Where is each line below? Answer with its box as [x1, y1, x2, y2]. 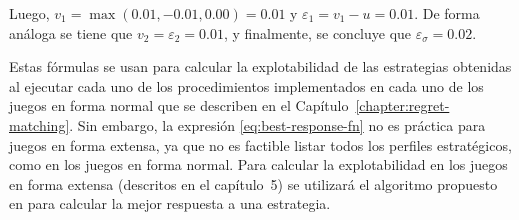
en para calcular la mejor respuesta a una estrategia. [9, 193, 331, 214]
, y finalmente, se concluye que [223, 22, 412, 43]
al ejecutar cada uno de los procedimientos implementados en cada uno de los [9, 75, 484, 96]
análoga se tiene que [9, 22, 133, 43]
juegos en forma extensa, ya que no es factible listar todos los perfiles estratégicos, [9, 134, 512, 155]
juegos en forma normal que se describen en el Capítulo [9, 95, 349, 116]
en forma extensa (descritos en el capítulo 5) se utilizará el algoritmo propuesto [9, 173, 498, 194]
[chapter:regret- [355, 95, 450, 116]
